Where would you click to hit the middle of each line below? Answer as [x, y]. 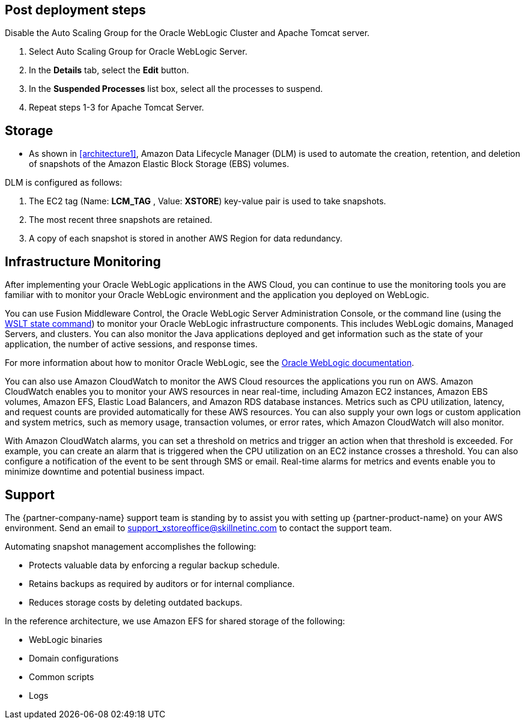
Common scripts [62, 677]
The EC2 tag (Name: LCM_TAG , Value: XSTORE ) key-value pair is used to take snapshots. [208, 201]
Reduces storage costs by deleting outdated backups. [136, 602]
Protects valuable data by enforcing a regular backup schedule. [154, 565]
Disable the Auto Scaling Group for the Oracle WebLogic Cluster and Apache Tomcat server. [187, 33]
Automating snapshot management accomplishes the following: [131, 546]
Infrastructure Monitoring [83, 261]
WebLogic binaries [66, 639]
